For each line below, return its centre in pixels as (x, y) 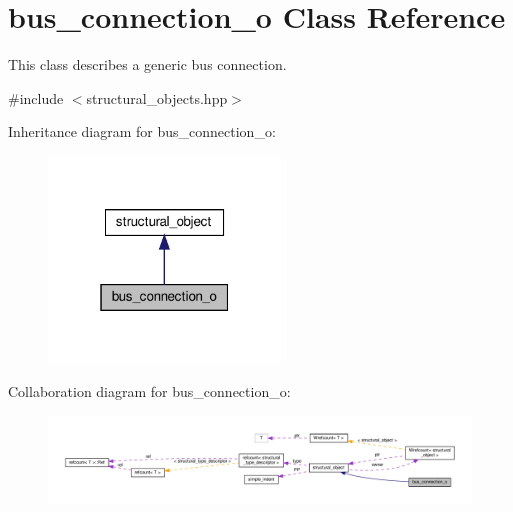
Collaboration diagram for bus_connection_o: (149, 391)
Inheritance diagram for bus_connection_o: (142, 131)
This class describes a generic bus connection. (147, 64)
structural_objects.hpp (157, 97)
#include (36, 97)
